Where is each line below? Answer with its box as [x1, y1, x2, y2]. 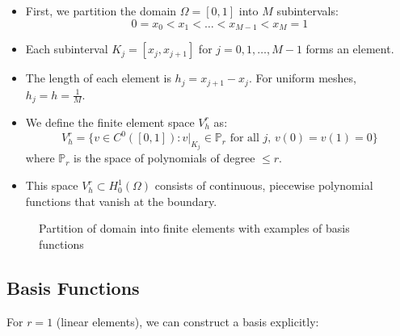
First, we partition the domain [25, 2, 177, 19]
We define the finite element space [25, 113, 195, 130]
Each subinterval [25, 40, 108, 57]
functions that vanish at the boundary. [25, 192, 217, 209]
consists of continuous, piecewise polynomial [154, 177, 373, 194]
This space [25, 177, 78, 194]
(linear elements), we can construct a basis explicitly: [56, 313, 319, 330]
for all [229, 132, 259, 145]
